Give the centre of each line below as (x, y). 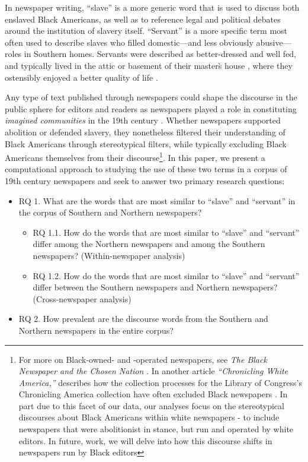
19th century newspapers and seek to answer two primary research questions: (145, 180)
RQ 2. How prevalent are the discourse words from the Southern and (143, 319)
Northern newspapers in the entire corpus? (96, 330)
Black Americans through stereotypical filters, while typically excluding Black (146, 143)
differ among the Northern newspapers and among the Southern (149, 244)
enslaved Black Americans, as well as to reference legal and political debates (143, 19)
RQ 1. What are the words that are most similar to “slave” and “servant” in (157, 200)
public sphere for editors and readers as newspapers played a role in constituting (151, 108)
